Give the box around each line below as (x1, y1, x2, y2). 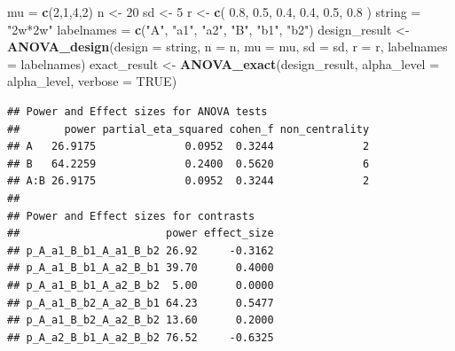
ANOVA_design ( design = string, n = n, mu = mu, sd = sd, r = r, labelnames (7, 37, 448, 56)
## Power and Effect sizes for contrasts (7, 209, 255, 222)
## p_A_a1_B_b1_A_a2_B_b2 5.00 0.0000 (7, 278, 274, 292)
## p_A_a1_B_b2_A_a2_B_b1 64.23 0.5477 (7, 296, 274, 309)
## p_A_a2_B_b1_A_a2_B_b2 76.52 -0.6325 (7, 331, 274, 344)
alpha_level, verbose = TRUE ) (7, 72, 177, 90)
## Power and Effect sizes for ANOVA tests (7, 105, 268, 118)
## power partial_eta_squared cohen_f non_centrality (7, 122, 370, 136)
